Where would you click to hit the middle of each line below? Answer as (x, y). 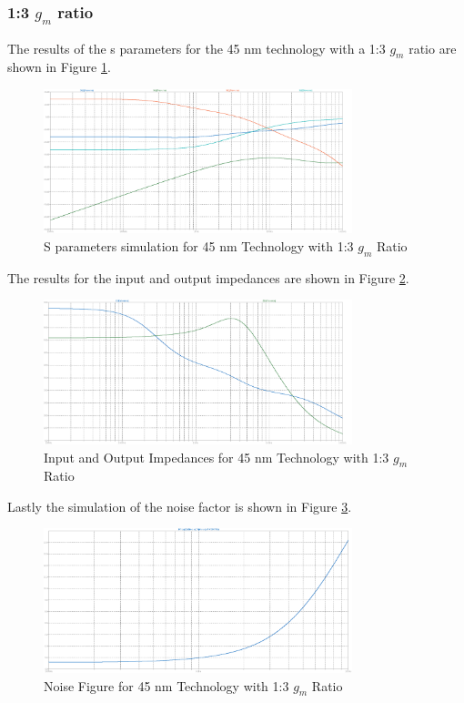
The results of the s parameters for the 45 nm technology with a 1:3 (197, 48)
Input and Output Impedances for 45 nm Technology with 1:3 (217, 457)
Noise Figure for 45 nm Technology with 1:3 (166, 685)
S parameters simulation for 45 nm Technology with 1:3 (199, 246)
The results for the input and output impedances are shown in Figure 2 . (208, 277)
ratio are (433, 48)
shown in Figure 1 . (59, 67)
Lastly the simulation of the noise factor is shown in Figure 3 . (180, 506)
